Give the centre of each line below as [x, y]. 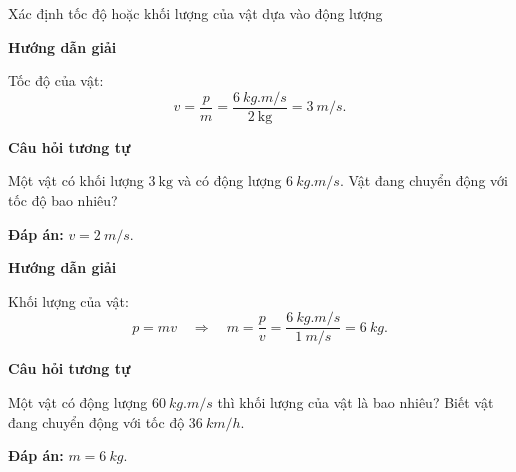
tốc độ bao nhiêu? [63, 200]
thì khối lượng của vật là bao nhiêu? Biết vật [355, 402]
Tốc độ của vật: [56, 80]
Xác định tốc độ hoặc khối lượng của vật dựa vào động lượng [195, 13]
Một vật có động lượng [78, 402]
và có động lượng [229, 180]
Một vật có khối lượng [76, 180]
